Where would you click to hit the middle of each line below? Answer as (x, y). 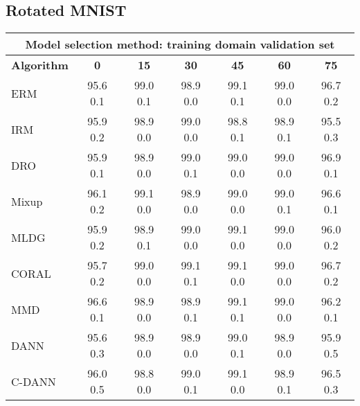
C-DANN (34, 381)
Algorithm (40, 65)
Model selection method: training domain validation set (180, 44)
